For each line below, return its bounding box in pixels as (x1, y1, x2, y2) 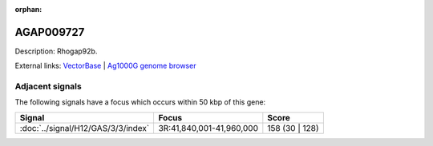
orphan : (14, 5, 42, 14)
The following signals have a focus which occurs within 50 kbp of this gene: (14, 97, 266, 107)
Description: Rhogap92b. (14, 46, 98, 56)
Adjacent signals (14, 81, 82, 92)
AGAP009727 (14, 25, 85, 39)
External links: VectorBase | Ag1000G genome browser (14, 61, 196, 71)
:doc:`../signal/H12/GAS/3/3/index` (19, 122, 150, 133)
